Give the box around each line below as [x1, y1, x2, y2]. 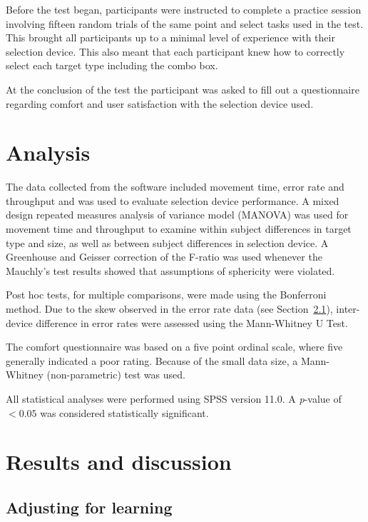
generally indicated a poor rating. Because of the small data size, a [6, 353, 298, 368]
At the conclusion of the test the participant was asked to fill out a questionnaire [6, 81, 359, 96]
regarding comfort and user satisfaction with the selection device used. [6, 96, 314, 111]
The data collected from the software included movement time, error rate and [6, 179, 344, 194]
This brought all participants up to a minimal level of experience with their [6, 30, 335, 45]
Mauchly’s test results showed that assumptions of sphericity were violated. [6, 263, 335, 278]
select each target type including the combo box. [6, 58, 218, 73]
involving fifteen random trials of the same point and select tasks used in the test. [6, 16, 364, 31]
